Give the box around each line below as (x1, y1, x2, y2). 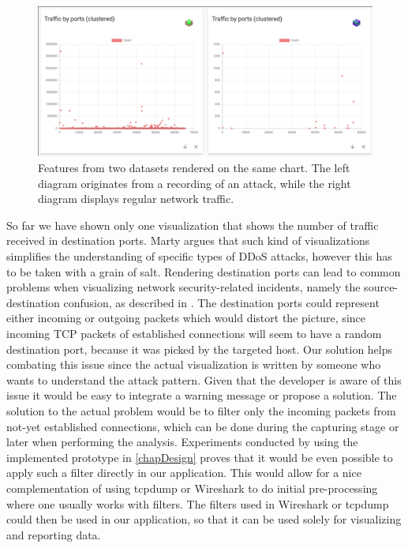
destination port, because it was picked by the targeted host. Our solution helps (6, 340, 393, 357)
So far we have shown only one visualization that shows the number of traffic (6, 216, 379, 233)
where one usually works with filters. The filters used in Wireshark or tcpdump (6, 495, 389, 512)
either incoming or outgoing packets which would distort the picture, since (6, 310, 365, 326)
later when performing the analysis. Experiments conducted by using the (6, 434, 358, 450)
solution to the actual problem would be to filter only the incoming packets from (6, 402, 396, 419)
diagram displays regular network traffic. (38, 190, 234, 207)
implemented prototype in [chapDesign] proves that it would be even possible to (6, 449, 393, 465)
